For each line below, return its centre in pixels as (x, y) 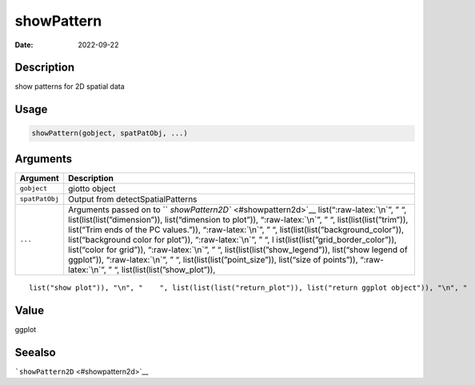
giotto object (92, 188)
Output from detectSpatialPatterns (133, 199)
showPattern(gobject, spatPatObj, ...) (110, 133)
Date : (24, 45)
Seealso (35, 352)
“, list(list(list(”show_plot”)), (165, 270)
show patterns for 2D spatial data (70, 86)
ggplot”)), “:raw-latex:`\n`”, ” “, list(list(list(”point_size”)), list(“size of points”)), (214, 259)
